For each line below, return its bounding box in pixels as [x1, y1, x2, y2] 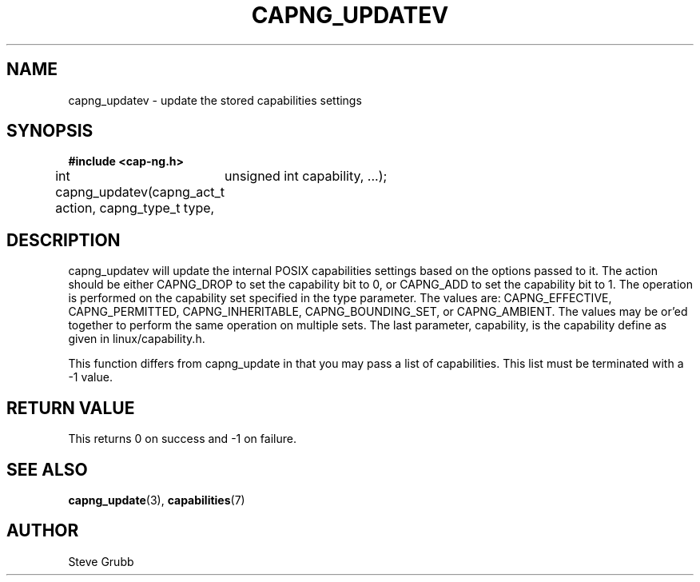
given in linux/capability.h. [68, 332, 205, 346]
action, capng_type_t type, [55, 200, 215, 217]
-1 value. [68, 370, 113, 385]
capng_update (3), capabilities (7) [68, 492, 245, 507]
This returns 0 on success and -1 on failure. [68, 432, 296, 446]
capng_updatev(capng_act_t [55, 184, 225, 201]
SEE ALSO [6, 459, 88, 480]
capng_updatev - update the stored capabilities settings [68, 93, 362, 107]
